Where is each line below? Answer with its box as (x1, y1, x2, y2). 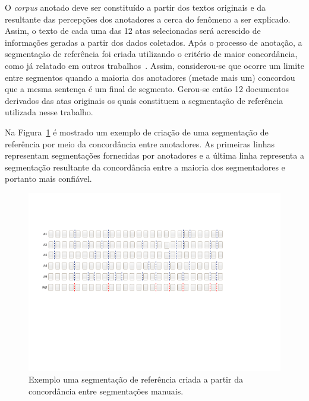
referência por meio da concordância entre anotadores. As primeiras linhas (5, 137, 275, 150)
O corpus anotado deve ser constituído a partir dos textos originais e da (5, 1, 266, 13)
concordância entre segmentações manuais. (29, 384, 184, 397)
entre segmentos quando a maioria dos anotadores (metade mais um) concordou (5, 71, 295, 83)
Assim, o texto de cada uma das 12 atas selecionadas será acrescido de (5, 24, 261, 37)
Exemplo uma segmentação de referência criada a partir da (29, 373, 243, 386)
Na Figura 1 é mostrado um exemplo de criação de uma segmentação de (5, 125, 269, 138)
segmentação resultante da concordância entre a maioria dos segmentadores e (5, 160, 285, 173)
